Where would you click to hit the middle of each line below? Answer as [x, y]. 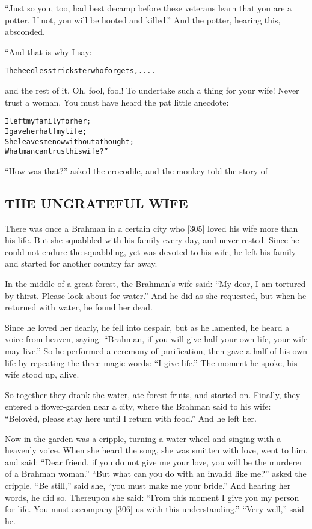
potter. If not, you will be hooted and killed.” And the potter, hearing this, [143, 20]
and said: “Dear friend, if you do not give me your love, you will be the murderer [154, 461]
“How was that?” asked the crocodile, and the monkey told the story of [136, 170]
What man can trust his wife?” [57, 152]
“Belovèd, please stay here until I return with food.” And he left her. [131, 418]
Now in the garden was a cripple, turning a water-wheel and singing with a [143, 438]
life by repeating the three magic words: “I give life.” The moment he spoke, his [151, 362]
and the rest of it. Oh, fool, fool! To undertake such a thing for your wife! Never [152, 90]
